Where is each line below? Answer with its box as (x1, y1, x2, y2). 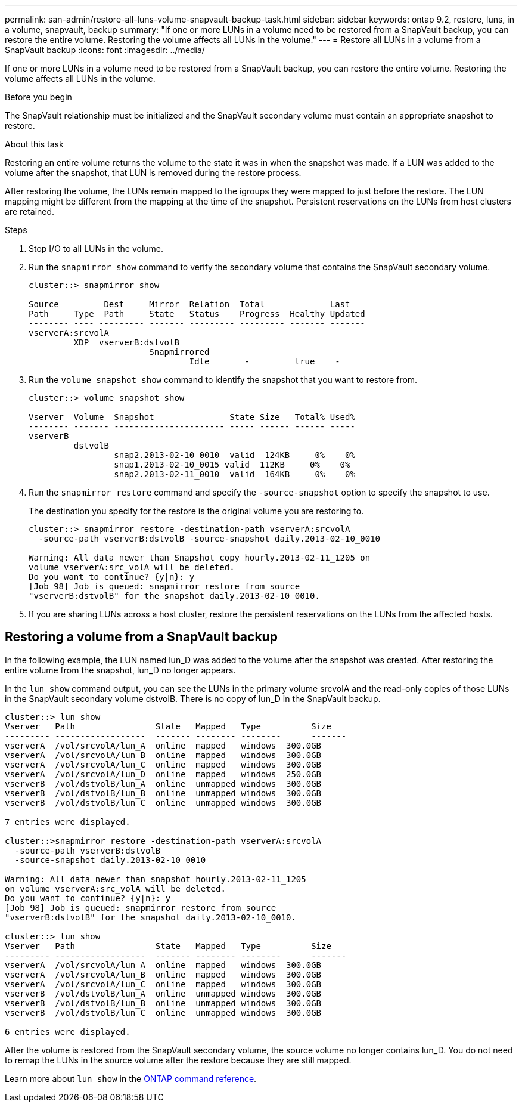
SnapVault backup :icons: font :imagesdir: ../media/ (5, 45, 205, 55)
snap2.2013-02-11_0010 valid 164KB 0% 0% (114, 469, 355, 479)
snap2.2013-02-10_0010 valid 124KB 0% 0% (114, 450, 355, 460)
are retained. (5, 206, 55, 217)
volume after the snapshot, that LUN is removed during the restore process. (5, 168, 302, 178)
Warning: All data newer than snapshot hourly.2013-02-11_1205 (5, 874, 306, 884)
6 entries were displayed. (5, 1026, 130, 1037)
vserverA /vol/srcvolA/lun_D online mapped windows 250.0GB (5, 769, 322, 779)
